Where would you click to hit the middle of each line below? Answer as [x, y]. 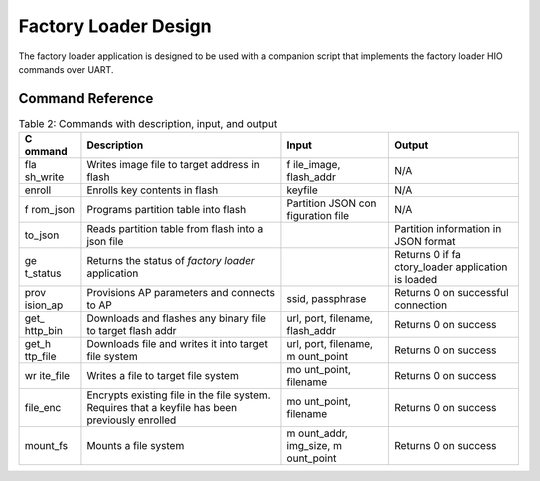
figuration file [318, 216]
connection [421, 305]
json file [105, 242]
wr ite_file [47, 376]
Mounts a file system [135, 446]
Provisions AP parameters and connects [180, 293]
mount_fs [46, 446]
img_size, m [314, 446]
